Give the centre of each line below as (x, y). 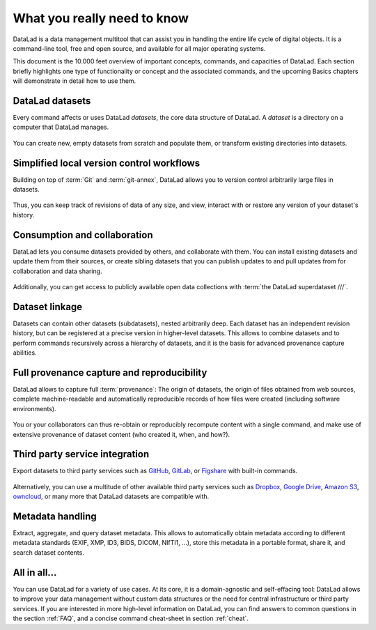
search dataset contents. (49, 552)
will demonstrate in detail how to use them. (75, 81)
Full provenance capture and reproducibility (110, 372)
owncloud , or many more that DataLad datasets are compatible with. (111, 497)
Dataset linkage (48, 307)
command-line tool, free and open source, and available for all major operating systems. (139, 48)
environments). (34, 408)
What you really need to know (101, 18)
